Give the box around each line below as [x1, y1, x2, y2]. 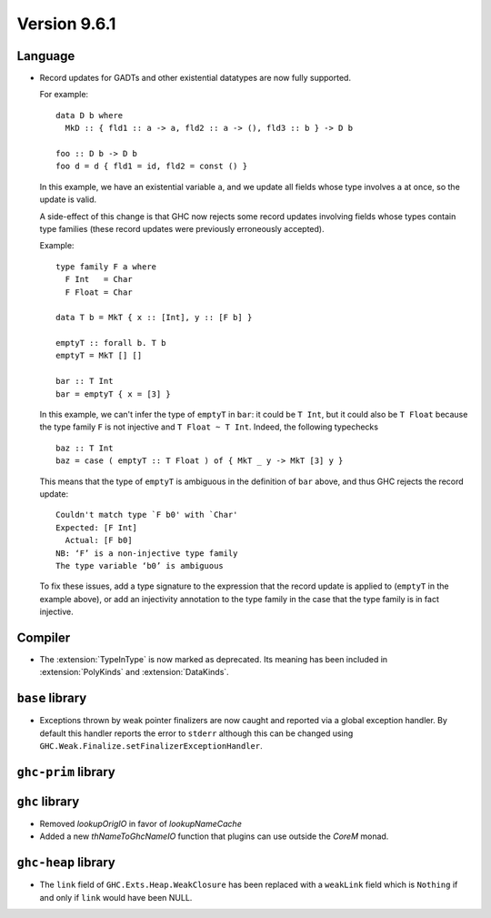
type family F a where [55, 261, 157, 272]
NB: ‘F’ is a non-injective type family [55, 548, 238, 559]
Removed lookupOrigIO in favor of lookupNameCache [39, 819, 243, 830]
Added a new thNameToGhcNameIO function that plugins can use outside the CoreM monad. [39, 831, 389, 842]
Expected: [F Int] [55, 522, 138, 532]
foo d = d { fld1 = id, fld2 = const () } [55, 161, 248, 172]
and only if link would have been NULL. [39, 892, 193, 903]
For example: [39, 89, 89, 100]
